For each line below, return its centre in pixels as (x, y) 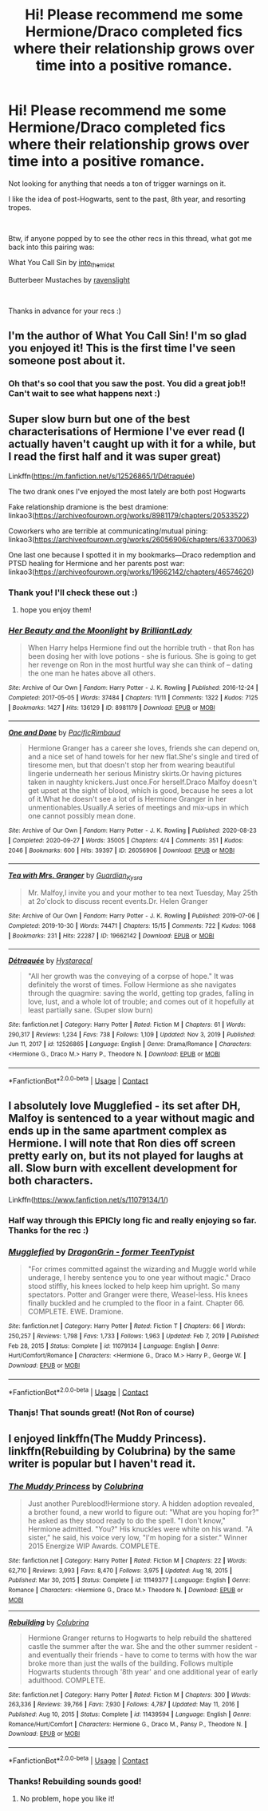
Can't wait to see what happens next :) (85, 394)
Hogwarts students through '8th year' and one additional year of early (143, 1671)
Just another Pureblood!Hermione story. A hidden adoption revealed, (141, 1504)
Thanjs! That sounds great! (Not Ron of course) (102, 1413)
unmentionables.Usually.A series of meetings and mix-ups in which (138, 807)
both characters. (51, 1181)
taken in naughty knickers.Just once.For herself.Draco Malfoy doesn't (142, 782)
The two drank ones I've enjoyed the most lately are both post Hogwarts (127, 491)
